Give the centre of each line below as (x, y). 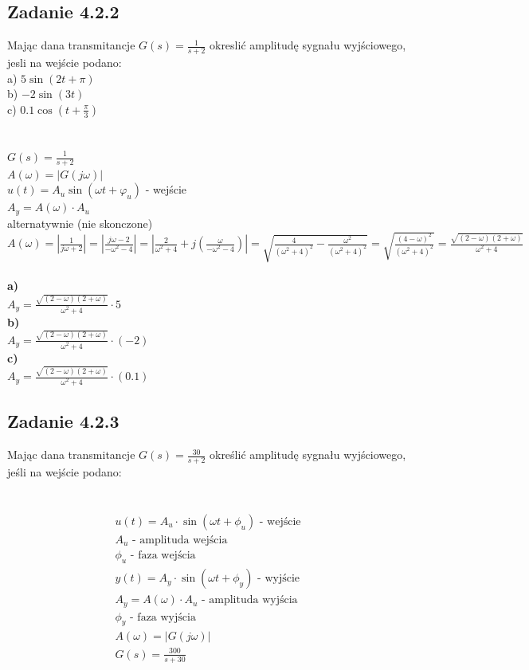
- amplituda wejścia (180, 540)
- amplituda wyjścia (249, 600)
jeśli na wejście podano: (65, 471)
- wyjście (279, 579)
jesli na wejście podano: (65, 63)
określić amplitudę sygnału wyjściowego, (308, 455)
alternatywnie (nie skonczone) (80, 223)
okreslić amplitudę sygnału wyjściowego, (308, 45)
